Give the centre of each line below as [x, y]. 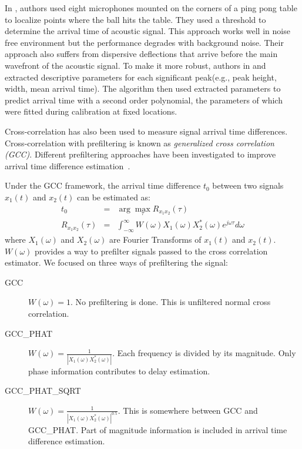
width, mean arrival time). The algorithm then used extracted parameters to [143, 88]
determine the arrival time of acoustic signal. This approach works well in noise [147, 31]
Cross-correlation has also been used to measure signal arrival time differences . [146, 131]
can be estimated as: [114, 197]
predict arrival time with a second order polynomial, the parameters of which [144, 100]
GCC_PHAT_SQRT [43, 391]
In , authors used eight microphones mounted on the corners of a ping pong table [151, 8]
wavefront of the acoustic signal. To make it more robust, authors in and [135, 65]
